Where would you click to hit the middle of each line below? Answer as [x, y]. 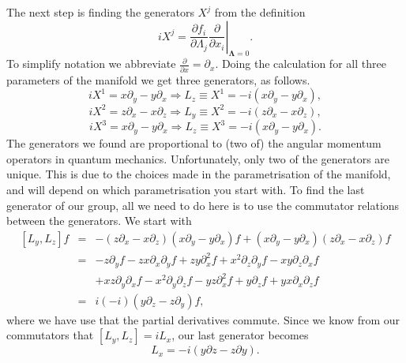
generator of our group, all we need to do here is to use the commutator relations [203, 205]
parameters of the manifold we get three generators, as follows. [158, 79]
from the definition [260, 12]
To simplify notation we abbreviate [91, 64]
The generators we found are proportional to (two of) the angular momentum [194, 143]
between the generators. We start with [99, 221]
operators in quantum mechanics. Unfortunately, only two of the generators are [198, 158]
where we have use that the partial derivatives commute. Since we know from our [203, 319]
